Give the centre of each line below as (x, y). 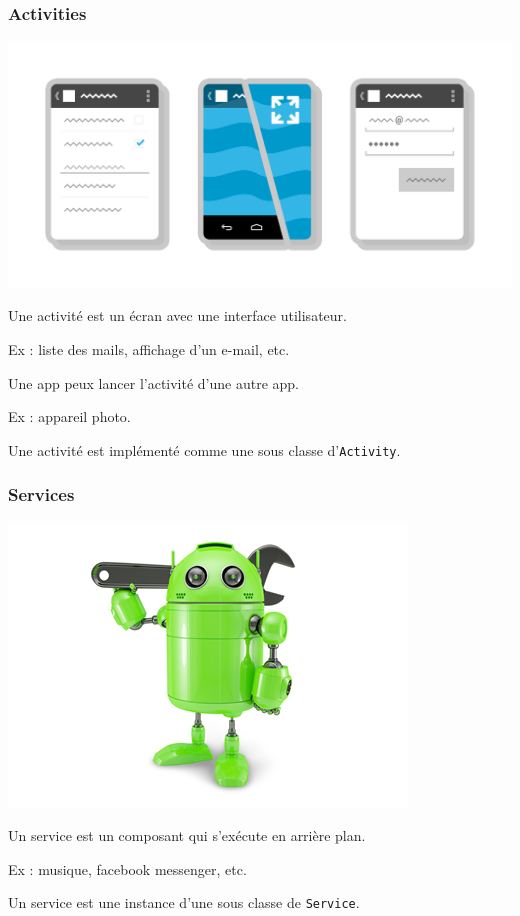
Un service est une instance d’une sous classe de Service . (184, 902)
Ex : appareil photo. (69, 416)
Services (41, 494)
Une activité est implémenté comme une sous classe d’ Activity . (204, 449)
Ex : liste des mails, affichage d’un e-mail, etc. (149, 348)
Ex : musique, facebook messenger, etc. (127, 868)
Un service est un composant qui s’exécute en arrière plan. (187, 835)
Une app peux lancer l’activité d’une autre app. (154, 382)
